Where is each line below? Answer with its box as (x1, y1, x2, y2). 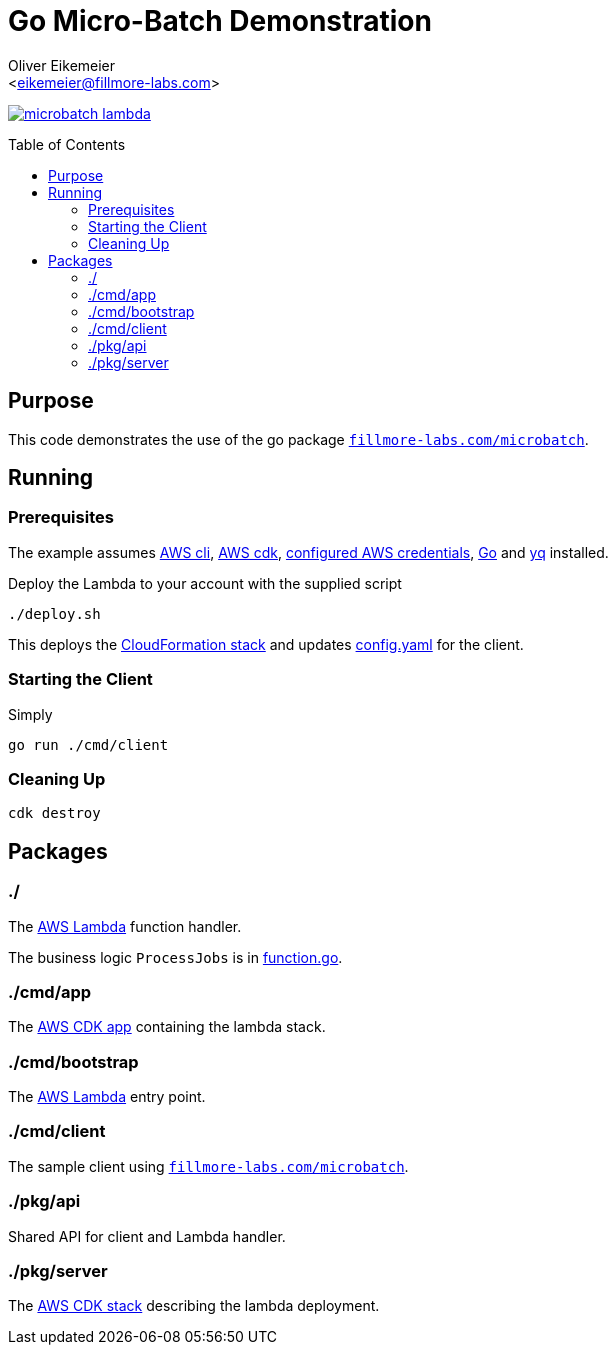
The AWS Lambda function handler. (8, 917, 242, 935)
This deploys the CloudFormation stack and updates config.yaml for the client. (8, 635, 524, 653)
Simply (8, 705, 53, 723)
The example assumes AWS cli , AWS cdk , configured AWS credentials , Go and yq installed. (8, 543, 609, 561)
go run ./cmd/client (8, 736, 169, 753)
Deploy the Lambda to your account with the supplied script (8, 574, 402, 592)
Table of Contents (8, 135, 126, 153)
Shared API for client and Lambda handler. (8, 1227, 286, 1245)
